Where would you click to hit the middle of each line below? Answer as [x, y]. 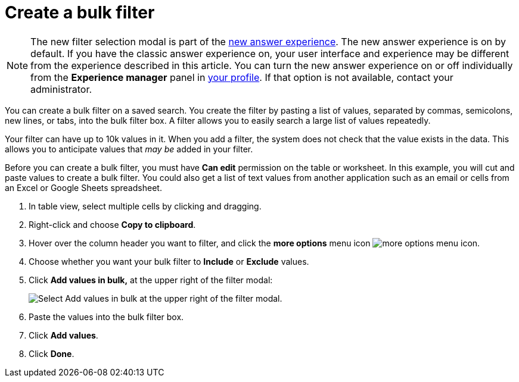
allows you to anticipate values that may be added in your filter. [129, 149]
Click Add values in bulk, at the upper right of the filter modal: [151, 280]
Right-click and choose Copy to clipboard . [112, 224]
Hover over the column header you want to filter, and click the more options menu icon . [254, 243]
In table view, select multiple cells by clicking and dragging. [145, 206]
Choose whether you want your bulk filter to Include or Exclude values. [169, 261]
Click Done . [52, 353]
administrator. [61, 89]
